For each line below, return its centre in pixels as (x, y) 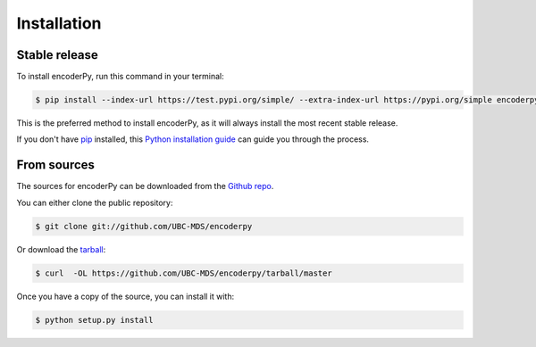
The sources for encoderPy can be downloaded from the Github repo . (145, 186)
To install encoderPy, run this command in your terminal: (121, 77)
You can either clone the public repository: (95, 202)
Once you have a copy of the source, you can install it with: (126, 296)
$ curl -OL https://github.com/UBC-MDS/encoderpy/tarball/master (184, 273)
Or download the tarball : (61, 249)
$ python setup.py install (94, 320)
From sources (56, 165)
